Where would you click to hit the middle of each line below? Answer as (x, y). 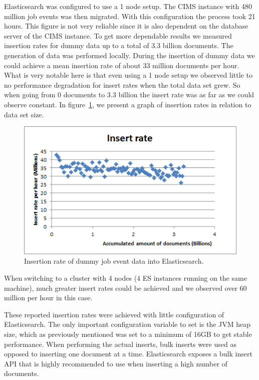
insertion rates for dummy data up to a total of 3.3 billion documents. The (119, 45)
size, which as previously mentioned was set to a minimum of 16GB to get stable (128, 334)
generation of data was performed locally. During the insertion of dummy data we (129, 55)
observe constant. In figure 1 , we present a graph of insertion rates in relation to (128, 104)
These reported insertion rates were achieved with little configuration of (114, 314)
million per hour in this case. (48, 298)
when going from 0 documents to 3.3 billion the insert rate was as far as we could (129, 94)
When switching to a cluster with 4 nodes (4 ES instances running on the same (125, 278)
